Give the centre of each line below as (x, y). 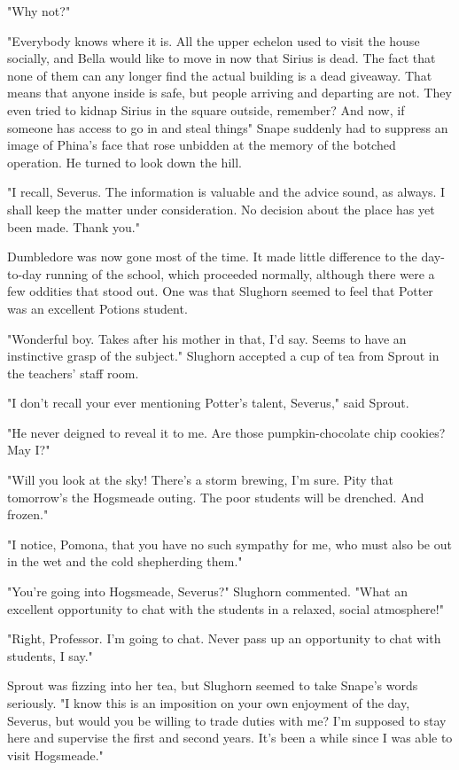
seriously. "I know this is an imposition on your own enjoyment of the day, (209, 703)
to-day (24, 273)
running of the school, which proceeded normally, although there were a (240, 273)
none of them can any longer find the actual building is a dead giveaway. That (220, 75)
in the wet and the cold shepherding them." (125, 561)
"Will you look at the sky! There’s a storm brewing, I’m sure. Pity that (201, 480)
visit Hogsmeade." (55, 754)
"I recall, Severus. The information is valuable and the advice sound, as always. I (226, 192)
